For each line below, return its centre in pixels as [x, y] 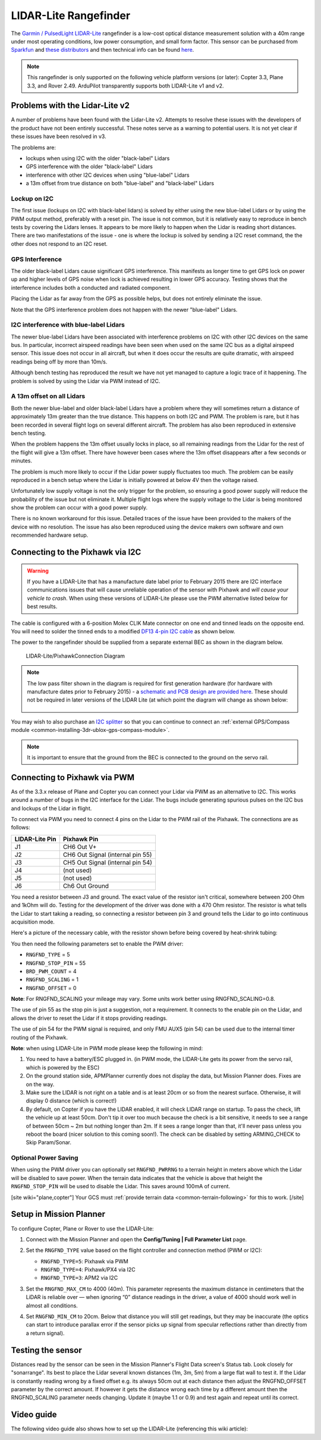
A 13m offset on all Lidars [48, 396]
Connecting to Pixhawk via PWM [73, 777]
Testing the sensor [47, 1350]
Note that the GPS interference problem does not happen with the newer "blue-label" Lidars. [124, 309]
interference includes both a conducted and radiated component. [91, 287]
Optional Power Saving [45, 1158]
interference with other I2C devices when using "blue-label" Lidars [108, 175]
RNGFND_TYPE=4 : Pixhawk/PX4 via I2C [88, 1270]
